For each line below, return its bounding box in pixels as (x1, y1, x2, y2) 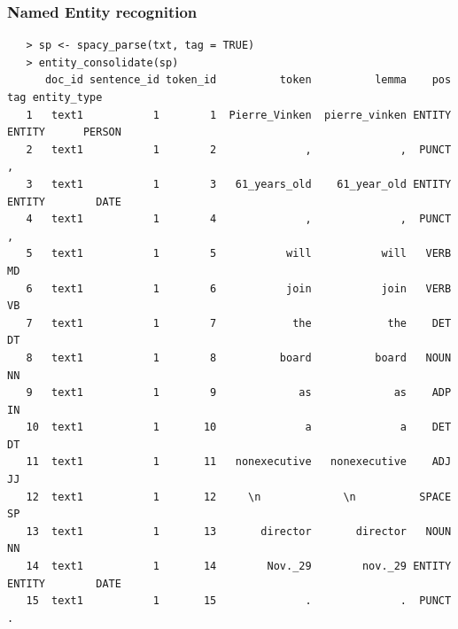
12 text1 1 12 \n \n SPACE (26, 490, 452, 503)
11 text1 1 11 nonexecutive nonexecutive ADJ (26, 455, 452, 469)
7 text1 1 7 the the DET (26, 316, 452, 330)
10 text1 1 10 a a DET (26, 421, 452, 434)
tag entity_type (7, 91, 103, 104)
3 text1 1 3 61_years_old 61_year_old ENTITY (26, 177, 452, 190)
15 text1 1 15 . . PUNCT (26, 594, 452, 608)
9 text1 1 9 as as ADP (26, 386, 452, 400)
